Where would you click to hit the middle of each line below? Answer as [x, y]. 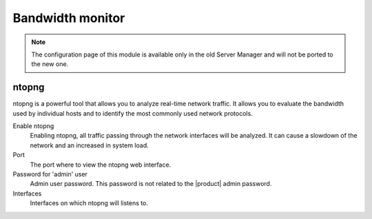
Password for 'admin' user [50, 174]
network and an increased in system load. [90, 145]
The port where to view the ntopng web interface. [101, 165]
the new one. [50, 64]
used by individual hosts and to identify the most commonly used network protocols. [133, 113]
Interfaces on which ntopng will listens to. [89, 203]
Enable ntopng [33, 126]
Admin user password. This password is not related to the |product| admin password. [151, 184]
